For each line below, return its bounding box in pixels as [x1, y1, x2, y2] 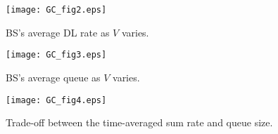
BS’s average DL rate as [6, 25, 110, 39]
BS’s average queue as [6, 69, 101, 84]
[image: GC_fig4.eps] [6, 95, 107, 105]
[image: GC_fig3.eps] [6, 50, 107, 60]
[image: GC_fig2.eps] [6, 5, 107, 15]
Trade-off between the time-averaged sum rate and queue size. [6, 115, 273, 130]
